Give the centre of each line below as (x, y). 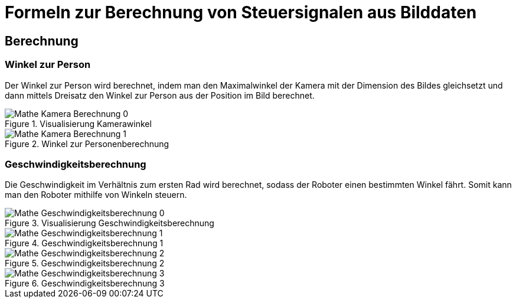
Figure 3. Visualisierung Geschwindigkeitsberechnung (110, 223)
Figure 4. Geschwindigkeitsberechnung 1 (84, 243)
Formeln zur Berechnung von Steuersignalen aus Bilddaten (241, 12)
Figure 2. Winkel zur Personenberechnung (87, 144)
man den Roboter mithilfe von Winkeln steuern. (96, 195)
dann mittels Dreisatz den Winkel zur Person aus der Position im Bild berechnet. (160, 95)
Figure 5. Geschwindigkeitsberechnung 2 (85, 263)
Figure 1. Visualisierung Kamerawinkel (78, 123)
